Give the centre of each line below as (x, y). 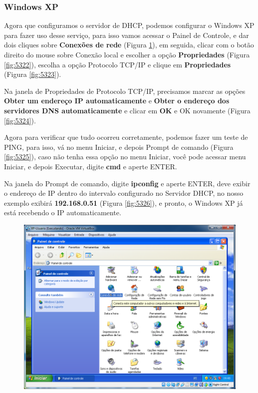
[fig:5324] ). (20, 120)
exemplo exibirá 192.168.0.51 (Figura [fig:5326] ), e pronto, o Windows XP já (124, 202)
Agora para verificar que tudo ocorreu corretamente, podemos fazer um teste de (126, 137)
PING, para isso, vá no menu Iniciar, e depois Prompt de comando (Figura (119, 147)
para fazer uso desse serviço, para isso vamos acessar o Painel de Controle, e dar (127, 35)
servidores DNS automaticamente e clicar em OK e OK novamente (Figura (127, 110)
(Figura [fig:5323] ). (33, 74)
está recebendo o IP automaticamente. (63, 212)
